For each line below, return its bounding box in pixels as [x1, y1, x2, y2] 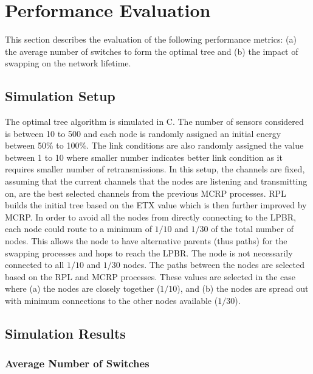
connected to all [5, 258, 64, 271]
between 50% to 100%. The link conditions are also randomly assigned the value [5, 139, 304, 152]
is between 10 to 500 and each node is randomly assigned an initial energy [5, 127, 281, 139]
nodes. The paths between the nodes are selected [123, 258, 305, 271]
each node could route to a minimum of [5, 222, 152, 235]
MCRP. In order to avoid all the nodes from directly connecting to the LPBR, [5, 210, 296, 223]
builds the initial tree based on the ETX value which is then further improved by [5, 199, 307, 211]
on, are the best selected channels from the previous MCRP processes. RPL [5, 186, 286, 199]
